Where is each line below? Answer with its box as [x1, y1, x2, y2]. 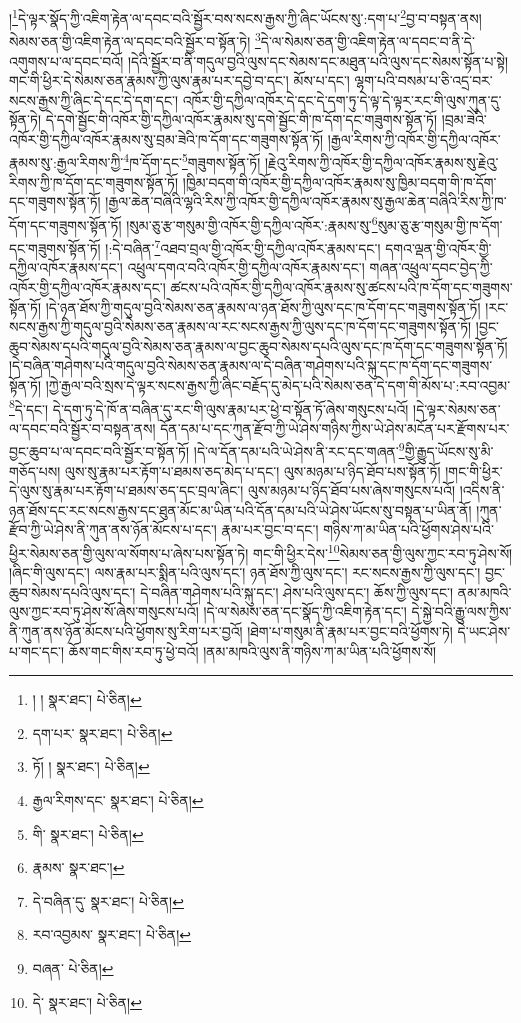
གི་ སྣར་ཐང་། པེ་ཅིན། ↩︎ [32, 823, 144, 844]
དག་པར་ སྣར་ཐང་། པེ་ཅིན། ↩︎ [32, 722, 173, 743]
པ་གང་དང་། [9, 640, 65, 661]
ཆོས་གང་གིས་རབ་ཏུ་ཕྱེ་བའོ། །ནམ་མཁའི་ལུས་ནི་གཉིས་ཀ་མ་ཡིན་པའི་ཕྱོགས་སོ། [68, 640, 437, 661]
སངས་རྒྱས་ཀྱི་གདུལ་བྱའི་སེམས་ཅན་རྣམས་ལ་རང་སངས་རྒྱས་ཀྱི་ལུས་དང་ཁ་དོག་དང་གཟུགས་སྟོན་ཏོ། [9, 316, 472, 337]
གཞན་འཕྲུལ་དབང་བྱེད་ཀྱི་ [369, 257, 493, 278]
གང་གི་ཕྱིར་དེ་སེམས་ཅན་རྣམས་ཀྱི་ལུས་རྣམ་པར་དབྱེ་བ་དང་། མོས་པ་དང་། [9, 70, 350, 91]
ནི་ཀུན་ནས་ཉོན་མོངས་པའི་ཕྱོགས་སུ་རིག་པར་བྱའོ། [9, 621, 243, 642]
